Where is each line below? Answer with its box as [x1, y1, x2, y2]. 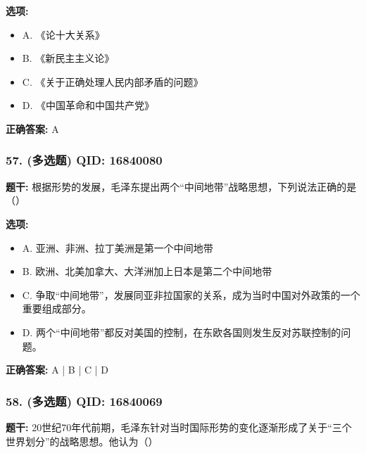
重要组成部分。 [22, 301, 91, 316]
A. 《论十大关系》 [22, 27, 105, 42]
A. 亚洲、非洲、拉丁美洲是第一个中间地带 [22, 240, 213, 255]
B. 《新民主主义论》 [22, 51, 115, 65]
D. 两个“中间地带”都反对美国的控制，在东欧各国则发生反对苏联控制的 [22, 324, 341, 339]
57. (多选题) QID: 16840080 [6, 151, 163, 169]
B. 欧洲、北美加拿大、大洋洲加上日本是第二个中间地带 [22, 264, 272, 279]
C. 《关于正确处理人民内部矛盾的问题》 [22, 74, 203, 89]
